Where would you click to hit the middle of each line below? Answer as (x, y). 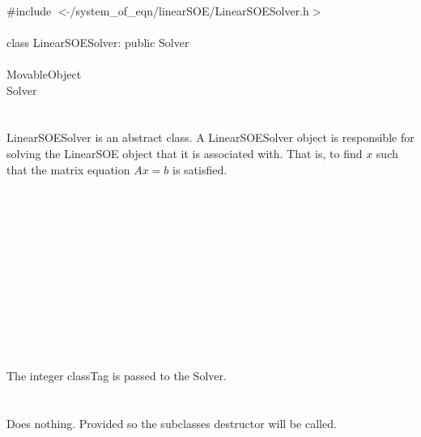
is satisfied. (200, 169)
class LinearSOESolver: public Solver (98, 42)
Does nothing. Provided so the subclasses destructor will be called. (172, 424)
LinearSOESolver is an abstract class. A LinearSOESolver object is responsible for (210, 137)
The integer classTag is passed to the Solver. (117, 376)
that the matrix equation (68, 169)
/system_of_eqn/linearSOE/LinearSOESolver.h (189, 10)
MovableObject (44, 73)
